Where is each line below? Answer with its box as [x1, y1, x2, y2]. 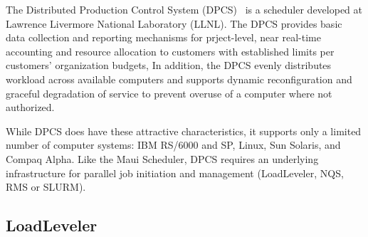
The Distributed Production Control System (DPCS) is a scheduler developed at [6, 2, 362, 16]
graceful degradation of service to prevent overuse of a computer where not [6, 85, 332, 100]
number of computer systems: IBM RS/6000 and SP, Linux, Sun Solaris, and [6, 137, 341, 152]
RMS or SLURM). [6, 179, 86, 194]
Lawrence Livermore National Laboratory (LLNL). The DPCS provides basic [6, 16, 342, 31]
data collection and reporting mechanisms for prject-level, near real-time [6, 30, 321, 45]
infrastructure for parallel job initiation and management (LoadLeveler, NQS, [6, 165, 344, 180]
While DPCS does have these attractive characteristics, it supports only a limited [6, 123, 362, 138]
